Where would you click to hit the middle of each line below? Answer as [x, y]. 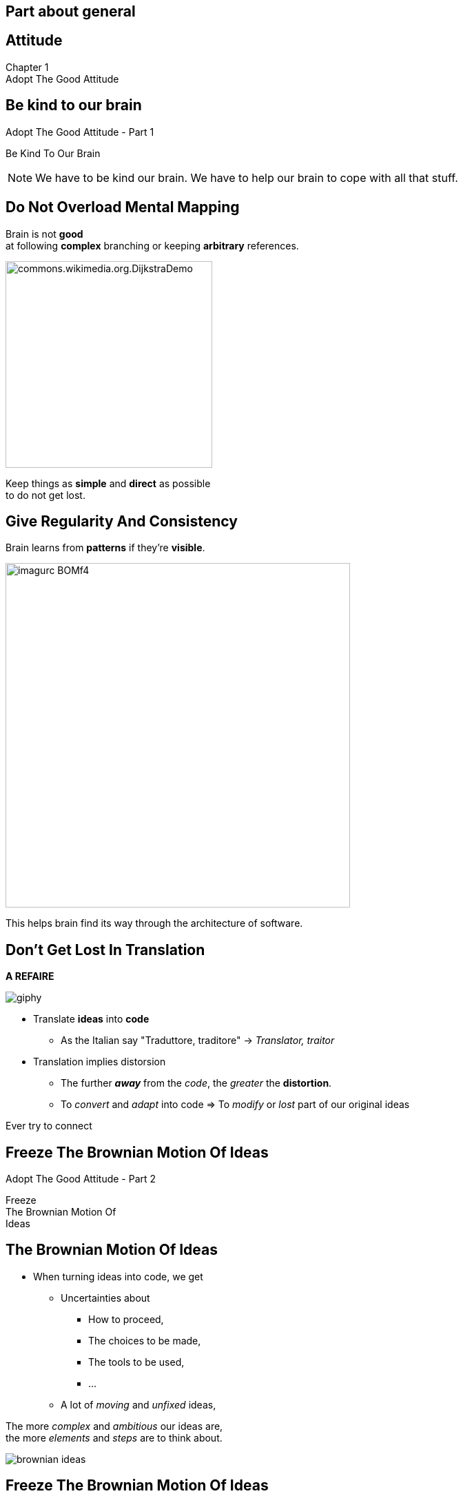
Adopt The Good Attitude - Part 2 [81, 1179]
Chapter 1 [27, 67]
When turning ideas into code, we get [118, 1276]
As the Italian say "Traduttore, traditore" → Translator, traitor [198, 1041]
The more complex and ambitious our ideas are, [114, 1426]
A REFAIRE [30, 976]
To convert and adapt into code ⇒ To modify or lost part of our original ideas [235, 1105]
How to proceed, [126, 1319]
